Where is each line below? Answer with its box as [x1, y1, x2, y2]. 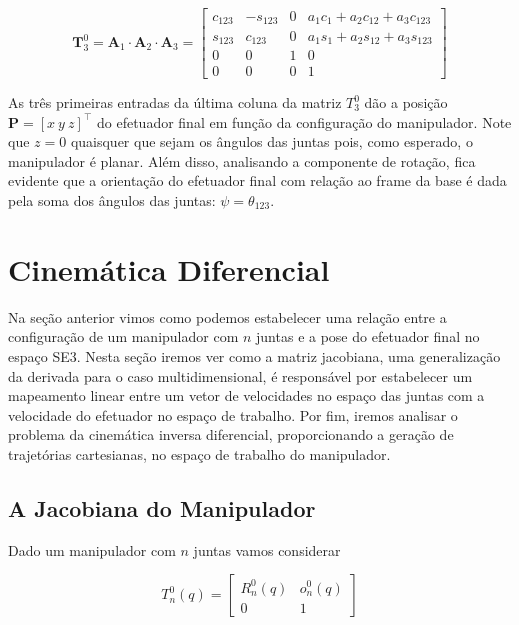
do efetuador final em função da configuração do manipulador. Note [96, 111, 512, 132]
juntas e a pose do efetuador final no [256, 326, 480, 347]
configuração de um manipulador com [8, 326, 239, 347]
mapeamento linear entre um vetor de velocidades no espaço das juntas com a [8, 385, 485, 406]
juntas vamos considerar [193, 539, 341, 560]
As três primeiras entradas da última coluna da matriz [8, 92, 342, 113]
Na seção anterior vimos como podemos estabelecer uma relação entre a [8, 306, 447, 327]
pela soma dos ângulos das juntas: [8, 190, 216, 210]
